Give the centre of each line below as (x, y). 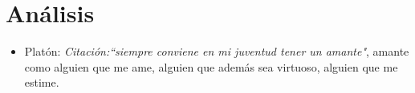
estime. (42, 82)
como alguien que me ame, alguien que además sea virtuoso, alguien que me (211, 66)
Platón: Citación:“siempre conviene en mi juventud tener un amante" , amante (217, 51)
